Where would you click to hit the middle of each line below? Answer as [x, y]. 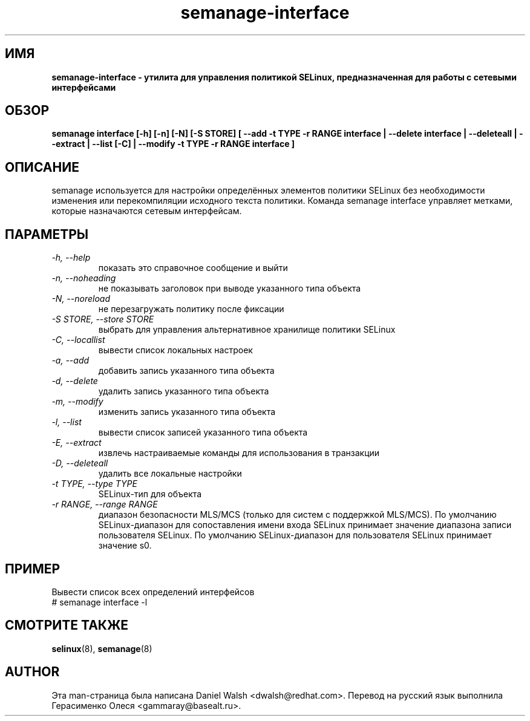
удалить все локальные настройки [170, 474]
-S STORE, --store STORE [103, 319]
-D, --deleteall [80, 463]
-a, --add [70, 360]
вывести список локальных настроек [175, 350]
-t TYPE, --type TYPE [94, 484]
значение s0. [125, 546]
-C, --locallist [78, 340]
